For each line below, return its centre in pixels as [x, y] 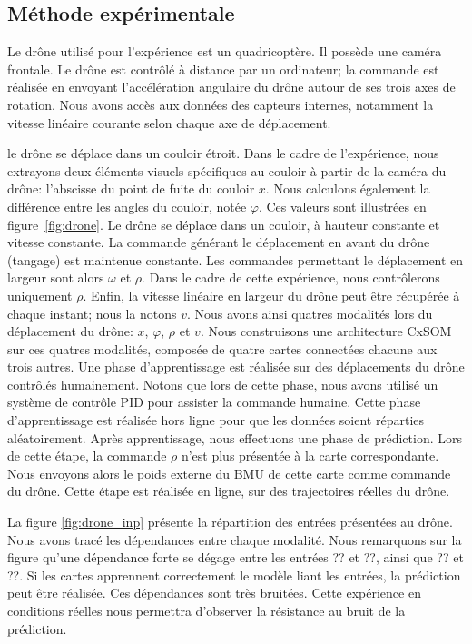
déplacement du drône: [70, 331]
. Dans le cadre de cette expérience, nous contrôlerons [291, 277]
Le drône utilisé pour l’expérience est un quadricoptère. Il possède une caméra [225, 51]
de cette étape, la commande [87, 456]
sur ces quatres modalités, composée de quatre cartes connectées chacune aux [222, 348]
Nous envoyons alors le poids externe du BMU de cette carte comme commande [229, 473]
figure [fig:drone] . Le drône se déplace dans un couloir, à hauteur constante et [224, 224]
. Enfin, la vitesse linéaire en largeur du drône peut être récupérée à [271, 295]
